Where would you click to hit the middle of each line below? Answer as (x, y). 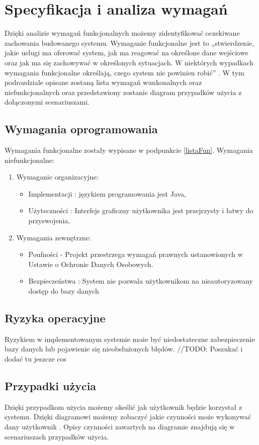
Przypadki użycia (51, 385)
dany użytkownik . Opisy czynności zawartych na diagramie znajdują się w (120, 426)
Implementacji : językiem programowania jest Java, (107, 193)
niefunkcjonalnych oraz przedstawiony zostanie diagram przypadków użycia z (123, 92)
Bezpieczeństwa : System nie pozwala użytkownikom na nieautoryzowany (141, 281)
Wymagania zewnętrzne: (54, 237)
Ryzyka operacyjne (55, 318)
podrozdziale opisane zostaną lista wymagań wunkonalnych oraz (103, 82)
